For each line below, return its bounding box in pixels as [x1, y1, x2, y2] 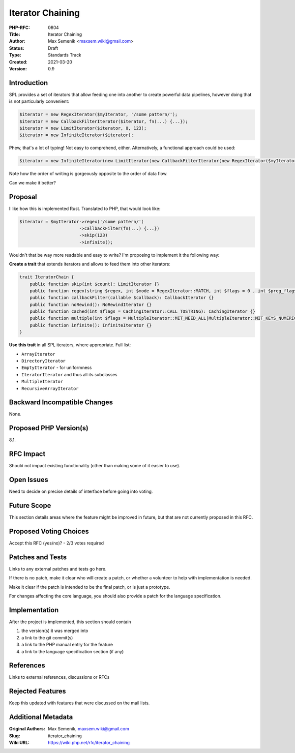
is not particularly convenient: [9, 98, 70, 104]
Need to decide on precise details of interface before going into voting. [9, 488, 153, 494]
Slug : [9, 733, 21, 739]
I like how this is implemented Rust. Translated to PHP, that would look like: [9, 206, 161, 211]
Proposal [9, 192, 37, 201]
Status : [9, 45, 25, 51]
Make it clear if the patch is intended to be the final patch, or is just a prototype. [9, 584, 171, 590]
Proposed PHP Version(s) [9, 424, 88, 432]
